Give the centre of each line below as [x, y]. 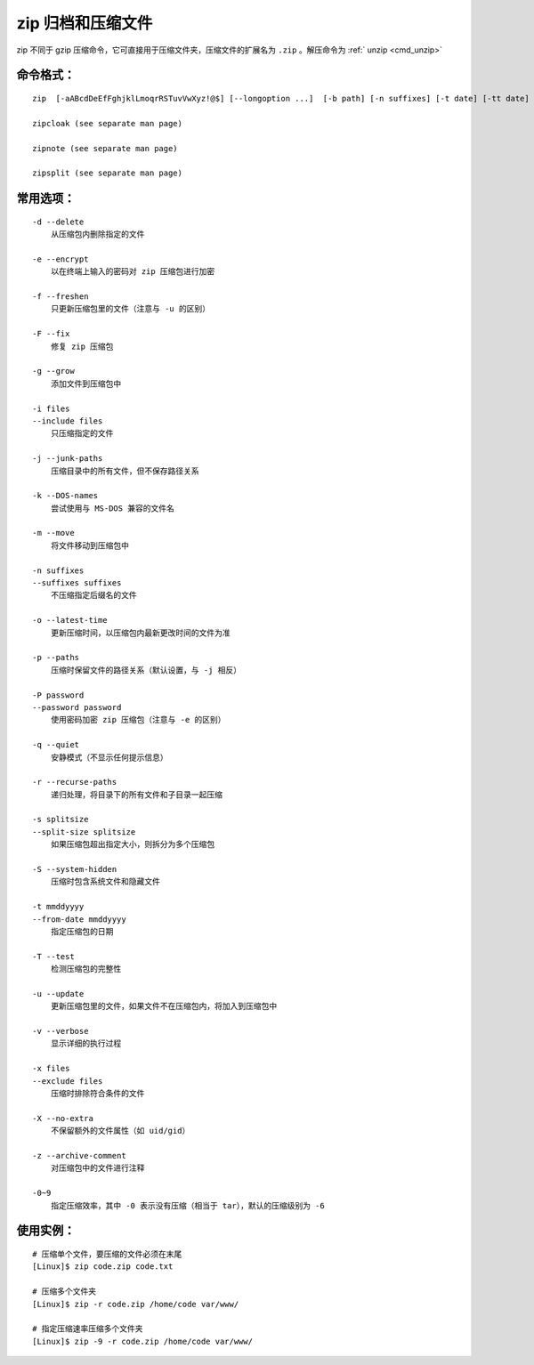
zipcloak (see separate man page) [107, 123]
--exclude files [68, 1081]
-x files [51, 1069]
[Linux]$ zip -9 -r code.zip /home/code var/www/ [143, 1341]
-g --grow [53, 371]
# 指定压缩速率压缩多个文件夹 [88, 1329]
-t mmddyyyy [58, 907]
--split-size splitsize [84, 832]
